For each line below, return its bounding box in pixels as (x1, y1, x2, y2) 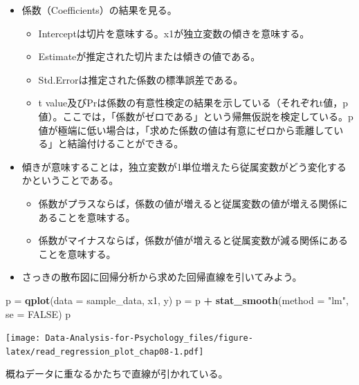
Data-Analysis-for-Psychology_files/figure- (45, 333, 253, 344)
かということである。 (21, 173, 119, 187)
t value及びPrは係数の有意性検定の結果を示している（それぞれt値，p (38, 95, 349, 110)
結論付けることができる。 (67, 136, 184, 151)
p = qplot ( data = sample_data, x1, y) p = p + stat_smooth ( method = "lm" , (6, 292, 349, 307)
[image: (6, 333, 41, 344)
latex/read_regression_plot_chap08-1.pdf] (6, 346, 204, 357)
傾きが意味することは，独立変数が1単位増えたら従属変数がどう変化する (21, 159, 347, 173)
